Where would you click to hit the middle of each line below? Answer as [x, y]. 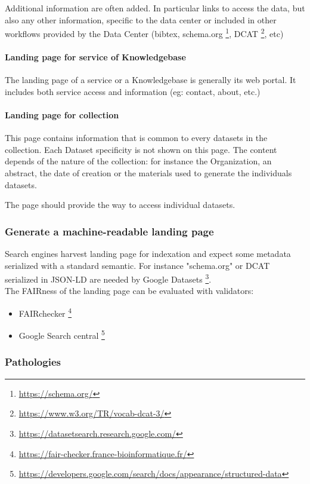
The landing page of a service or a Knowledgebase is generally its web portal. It [151, 80]
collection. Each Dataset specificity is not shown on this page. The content [141, 149]
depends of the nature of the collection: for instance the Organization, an [138, 161]
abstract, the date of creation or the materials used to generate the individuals [148, 173]
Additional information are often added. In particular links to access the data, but [155, 8]
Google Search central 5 [62, 334]
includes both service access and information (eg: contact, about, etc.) [133, 91]
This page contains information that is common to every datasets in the [136, 138]
